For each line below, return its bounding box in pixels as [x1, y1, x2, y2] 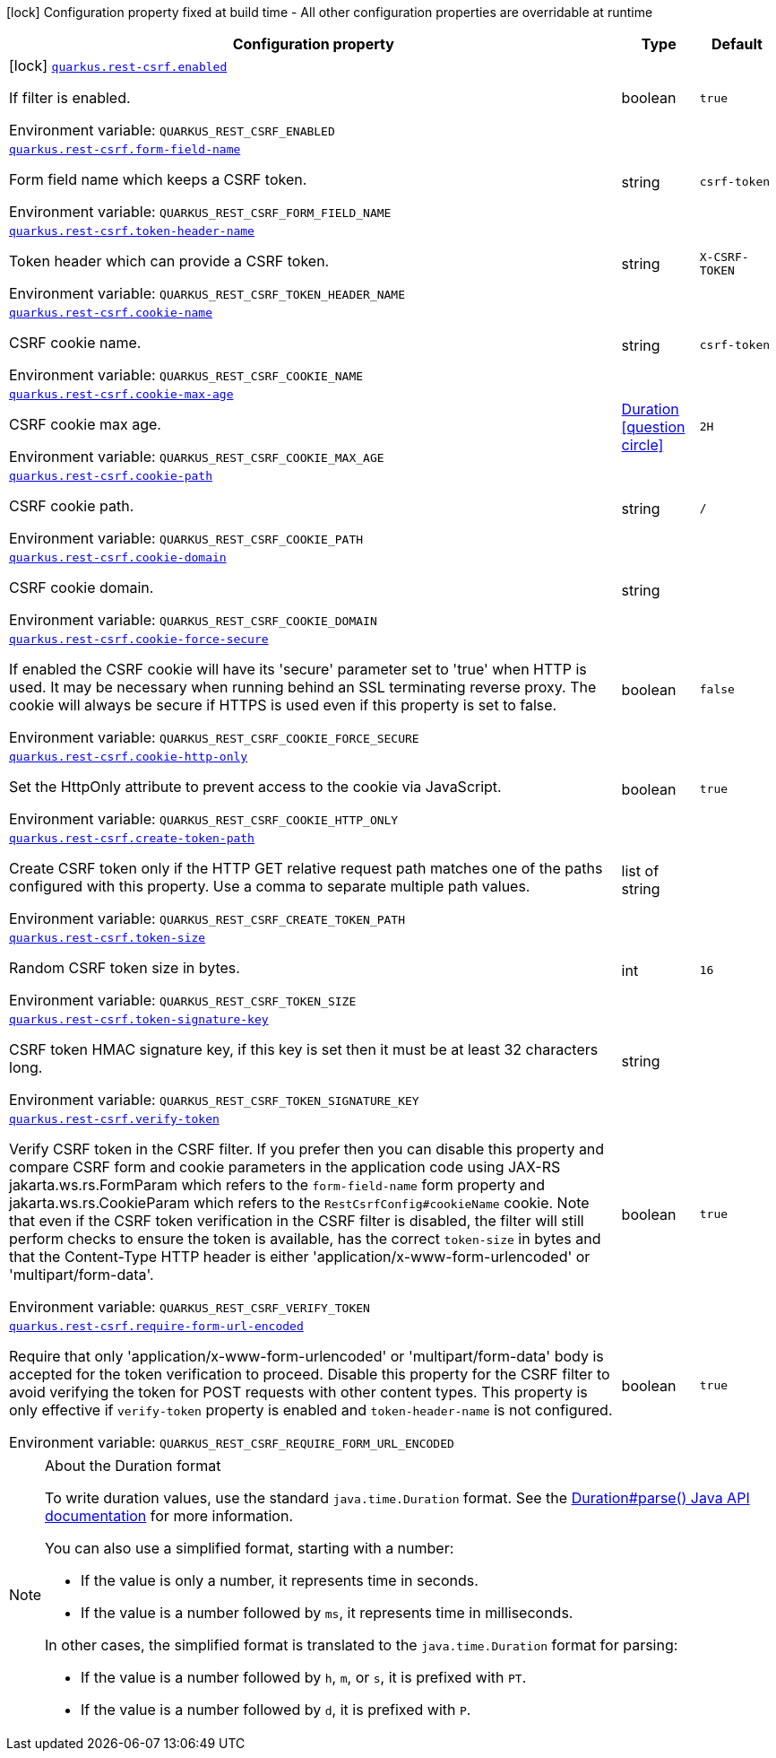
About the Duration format [45, 1457, 221, 1475]
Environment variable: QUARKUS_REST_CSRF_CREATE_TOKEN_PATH [9, 909, 406, 927]
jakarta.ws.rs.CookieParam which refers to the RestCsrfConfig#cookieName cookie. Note [9, 1194, 590, 1212]
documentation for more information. [45, 1507, 293, 1525]
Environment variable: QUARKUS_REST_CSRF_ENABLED [9, 121, 335, 139]
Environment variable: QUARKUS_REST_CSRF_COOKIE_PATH [9, 529, 364, 547]
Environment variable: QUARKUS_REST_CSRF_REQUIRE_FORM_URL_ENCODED [9, 1433, 454, 1451]
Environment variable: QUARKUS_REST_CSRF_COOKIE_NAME [9, 366, 364, 384]
